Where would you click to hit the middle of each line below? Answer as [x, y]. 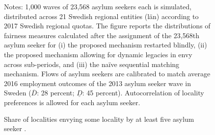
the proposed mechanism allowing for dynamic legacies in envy [98, 54]
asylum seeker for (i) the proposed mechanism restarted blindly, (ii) [106, 45]
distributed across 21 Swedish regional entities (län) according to [101, 16]
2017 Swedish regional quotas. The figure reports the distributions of [107, 26]
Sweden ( [18, 93]
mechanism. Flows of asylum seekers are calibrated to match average [107, 74]
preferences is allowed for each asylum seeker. [72, 102]
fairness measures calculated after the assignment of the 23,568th [102, 35]
